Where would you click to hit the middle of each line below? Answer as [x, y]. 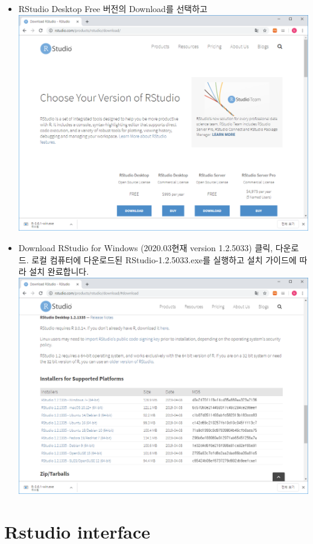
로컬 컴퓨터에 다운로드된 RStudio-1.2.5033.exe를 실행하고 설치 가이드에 [164, 259]
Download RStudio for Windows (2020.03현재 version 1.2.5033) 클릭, [146, 247]
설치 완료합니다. [59, 271]
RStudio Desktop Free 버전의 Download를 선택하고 [113, 8]
